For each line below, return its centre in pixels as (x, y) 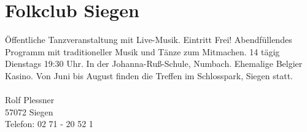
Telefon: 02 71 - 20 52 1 (49, 124)
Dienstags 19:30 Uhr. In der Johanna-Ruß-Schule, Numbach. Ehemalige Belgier (154, 64)
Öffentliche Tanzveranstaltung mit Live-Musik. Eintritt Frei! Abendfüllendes (149, 40)
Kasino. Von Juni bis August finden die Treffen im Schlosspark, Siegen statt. (149, 75)
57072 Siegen (29, 111)
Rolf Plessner (30, 100)
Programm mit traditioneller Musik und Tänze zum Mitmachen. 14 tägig (142, 51)
